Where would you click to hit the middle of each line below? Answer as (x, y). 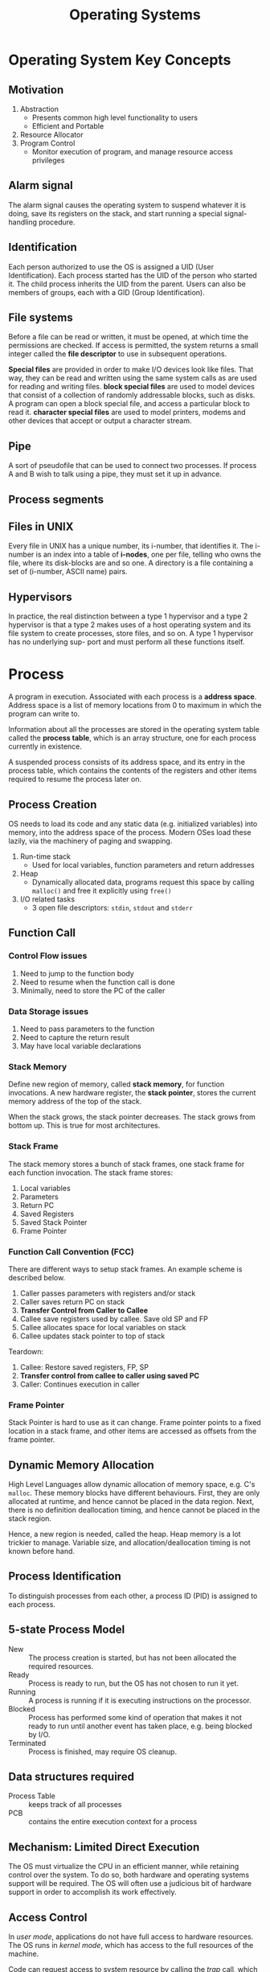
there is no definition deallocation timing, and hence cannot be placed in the (134, 1510)
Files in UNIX (41, 527)
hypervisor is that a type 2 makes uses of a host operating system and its (130, 625)
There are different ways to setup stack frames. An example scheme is (125, 1269)
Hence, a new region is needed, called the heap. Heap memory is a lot (125, 1534)
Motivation (36, 90)
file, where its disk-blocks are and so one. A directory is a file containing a (131, 563)
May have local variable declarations (81, 1046)
